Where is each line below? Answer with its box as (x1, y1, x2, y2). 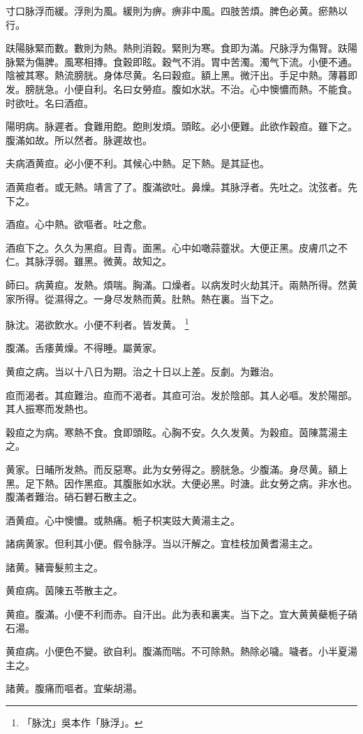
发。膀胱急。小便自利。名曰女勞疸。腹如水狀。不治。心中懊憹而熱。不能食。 (6, 81, 357, 96)
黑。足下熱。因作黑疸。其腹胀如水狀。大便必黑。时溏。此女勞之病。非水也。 (6, 475, 357, 490)
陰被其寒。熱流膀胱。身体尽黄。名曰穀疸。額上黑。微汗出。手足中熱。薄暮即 (6, 68, 357, 82)
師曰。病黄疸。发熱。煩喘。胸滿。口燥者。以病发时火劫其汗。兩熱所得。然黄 (6, 277, 357, 292)
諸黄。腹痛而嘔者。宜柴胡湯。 (6, 681, 142, 696)
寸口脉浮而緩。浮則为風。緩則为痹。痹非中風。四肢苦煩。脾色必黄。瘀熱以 (6, 3, 348, 17)
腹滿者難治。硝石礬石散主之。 (6, 489, 142, 504)
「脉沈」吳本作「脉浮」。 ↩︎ (22, 715, 143, 730)
